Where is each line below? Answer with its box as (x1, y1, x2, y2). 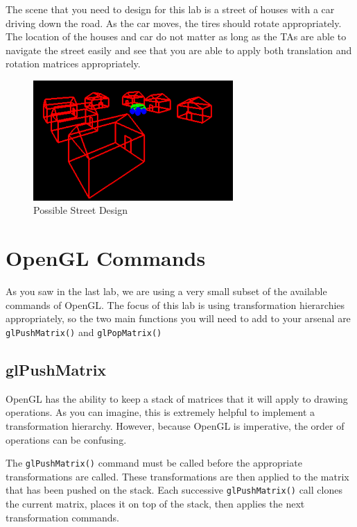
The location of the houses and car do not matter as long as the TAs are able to (6, 29, 347, 44)
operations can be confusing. (6, 432, 127, 446)
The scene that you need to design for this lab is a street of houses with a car (6, 2, 335, 16)
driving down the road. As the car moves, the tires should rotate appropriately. (6, 15, 342, 30)
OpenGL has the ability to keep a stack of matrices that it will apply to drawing (6, 391, 348, 405)
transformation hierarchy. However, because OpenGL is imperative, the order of (6, 419, 345, 433)
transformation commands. (6, 510, 119, 524)
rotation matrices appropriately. (6, 56, 141, 71)
